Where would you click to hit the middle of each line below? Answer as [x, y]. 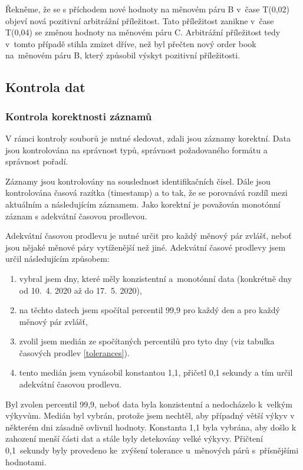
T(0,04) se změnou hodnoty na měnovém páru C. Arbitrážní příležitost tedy [143, 32]
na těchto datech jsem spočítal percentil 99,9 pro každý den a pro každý [149, 310]
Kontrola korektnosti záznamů [79, 116]
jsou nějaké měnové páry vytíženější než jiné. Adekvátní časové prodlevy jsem [146, 247]
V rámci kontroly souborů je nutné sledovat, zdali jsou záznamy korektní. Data [148, 138]
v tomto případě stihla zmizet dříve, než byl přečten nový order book [131, 43]
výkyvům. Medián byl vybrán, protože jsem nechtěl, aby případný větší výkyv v [150, 415]
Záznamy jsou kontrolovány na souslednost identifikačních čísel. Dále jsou [138, 181]
